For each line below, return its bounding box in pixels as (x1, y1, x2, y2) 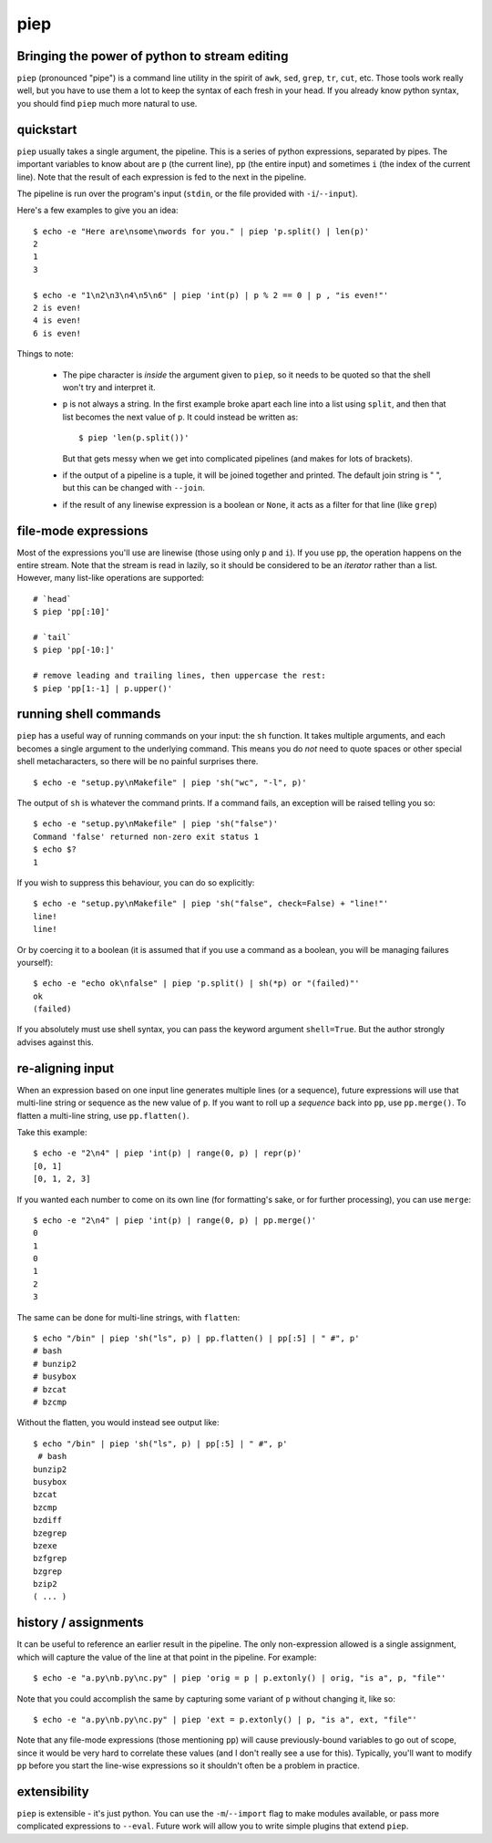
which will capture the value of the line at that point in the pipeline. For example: (16, 1651, 317, 1662)
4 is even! (33, 316, 82, 326)
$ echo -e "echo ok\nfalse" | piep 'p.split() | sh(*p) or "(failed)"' (33, 978, 360, 989)
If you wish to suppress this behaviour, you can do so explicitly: (16, 876, 255, 888)
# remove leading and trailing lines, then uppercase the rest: (33, 670, 327, 681)
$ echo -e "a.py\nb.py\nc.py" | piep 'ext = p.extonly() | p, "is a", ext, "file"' (33, 1714, 418, 1724)
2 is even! (33, 303, 82, 314)
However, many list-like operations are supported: (16, 573, 205, 584)
